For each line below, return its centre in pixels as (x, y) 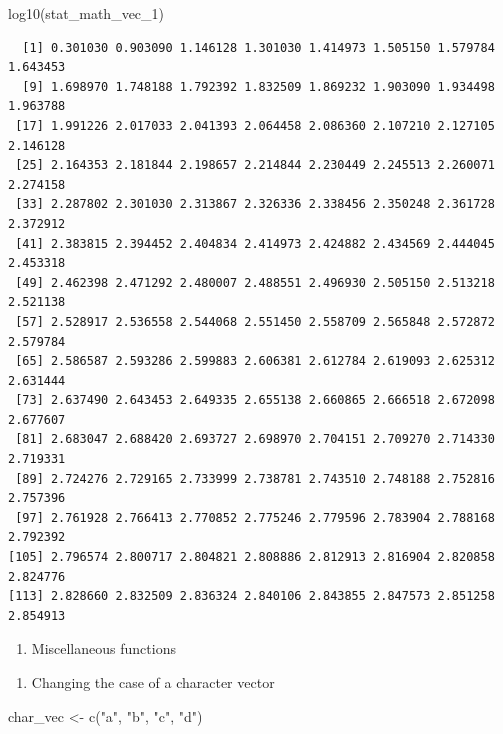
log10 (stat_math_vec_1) (86, 13)
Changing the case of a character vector (153, 682)
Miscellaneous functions (103, 648)
